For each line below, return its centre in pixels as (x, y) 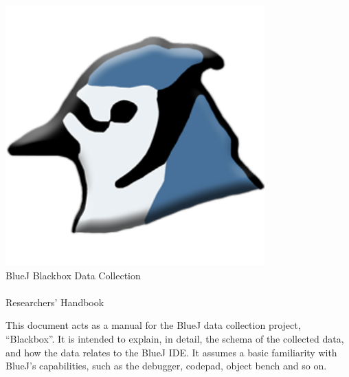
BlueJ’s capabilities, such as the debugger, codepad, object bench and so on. (166, 366)
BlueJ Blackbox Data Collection (73, 275)
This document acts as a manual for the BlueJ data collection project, (153, 325)
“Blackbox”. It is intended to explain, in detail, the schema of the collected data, (175, 338)
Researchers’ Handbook (55, 302)
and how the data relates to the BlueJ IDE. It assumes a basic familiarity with (171, 352)
